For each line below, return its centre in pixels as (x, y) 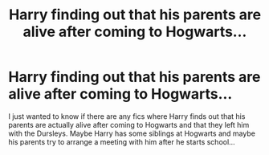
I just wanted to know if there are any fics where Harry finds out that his (127, 116)
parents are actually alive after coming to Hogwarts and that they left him (129, 124)
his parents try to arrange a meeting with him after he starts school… (122, 141)
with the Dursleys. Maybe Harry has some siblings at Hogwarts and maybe (132, 133)
